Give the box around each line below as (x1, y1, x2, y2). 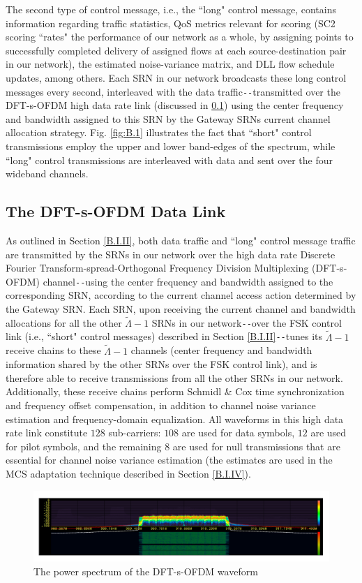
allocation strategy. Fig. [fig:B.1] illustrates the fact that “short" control (6, 125, 312, 140)
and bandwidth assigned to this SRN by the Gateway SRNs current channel (6, 111, 331, 126)
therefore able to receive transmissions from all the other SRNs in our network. (6, 370, 343, 385)
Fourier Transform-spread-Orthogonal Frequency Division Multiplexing (6, 260, 309, 275)
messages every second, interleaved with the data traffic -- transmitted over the (6, 84, 340, 98)
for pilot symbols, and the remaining (6, 438, 162, 453)
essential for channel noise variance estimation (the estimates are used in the (6, 452, 333, 467)
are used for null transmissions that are (172, 438, 340, 453)
